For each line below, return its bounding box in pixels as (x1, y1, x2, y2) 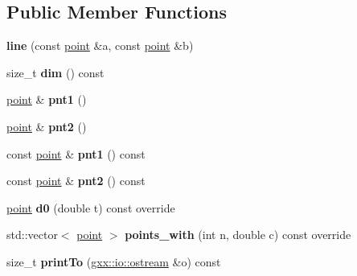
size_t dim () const (6, 64, 105, 80)
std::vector (6, 226, 58, 243)
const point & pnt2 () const (6, 172, 146, 189)
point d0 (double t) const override (6, 199, 175, 216)
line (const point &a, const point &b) (6, 37, 194, 54)
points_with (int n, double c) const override (125, 226, 351, 243)
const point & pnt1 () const (6, 145, 146, 162)
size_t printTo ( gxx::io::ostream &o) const (6, 253, 221, 270)
